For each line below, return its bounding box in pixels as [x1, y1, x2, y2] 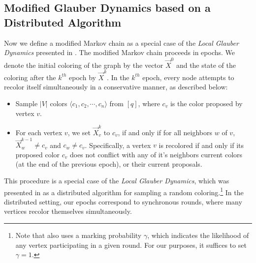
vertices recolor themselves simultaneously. [4, 206, 132, 216]
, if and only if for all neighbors [118, 127, 213, 137]
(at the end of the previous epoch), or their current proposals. [15, 159, 202, 169]
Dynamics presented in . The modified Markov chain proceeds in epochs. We [4, 47, 235, 58]
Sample [15, 98, 38, 108]
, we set [67, 127, 91, 137]
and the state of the [176, 59, 236, 70]
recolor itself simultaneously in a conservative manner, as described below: [4, 82, 228, 92]
